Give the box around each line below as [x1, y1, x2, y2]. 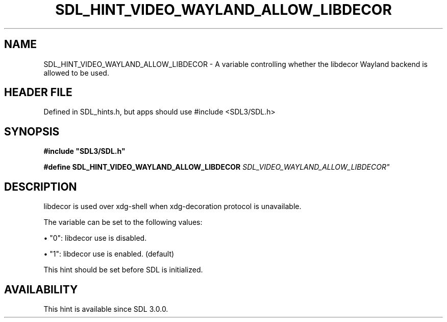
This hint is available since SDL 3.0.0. [43, 304, 168, 313]
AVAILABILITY [4, 283, 78, 296]
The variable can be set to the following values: [43, 218, 203, 227]
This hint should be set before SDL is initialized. [43, 265, 203, 274]
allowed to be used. [43, 68, 109, 77]
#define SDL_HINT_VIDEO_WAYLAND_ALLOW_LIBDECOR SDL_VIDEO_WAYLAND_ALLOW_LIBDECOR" [43, 163, 390, 172]
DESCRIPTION [4, 180, 77, 193]
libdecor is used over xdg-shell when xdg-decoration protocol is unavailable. [43, 202, 302, 211]
